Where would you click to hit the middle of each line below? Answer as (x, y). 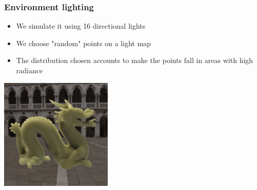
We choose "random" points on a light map (84, 43)
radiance (29, 70)
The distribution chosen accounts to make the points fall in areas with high (135, 60)
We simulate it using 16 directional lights (81, 26)
